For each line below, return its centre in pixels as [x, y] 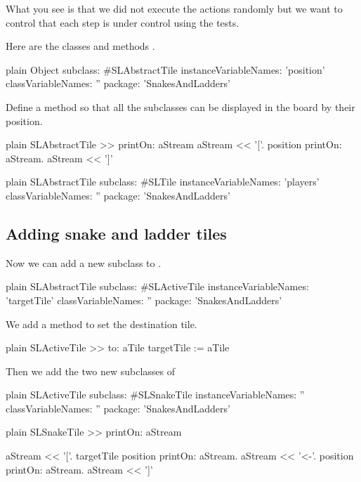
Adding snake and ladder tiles [116, 233]
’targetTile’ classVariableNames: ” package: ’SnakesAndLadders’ [144, 300]
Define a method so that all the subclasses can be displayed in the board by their [180, 106]
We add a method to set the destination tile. [101, 324]
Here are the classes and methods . [80, 46]
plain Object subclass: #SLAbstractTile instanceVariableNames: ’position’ [165, 69]
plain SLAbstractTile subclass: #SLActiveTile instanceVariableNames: [157, 286]
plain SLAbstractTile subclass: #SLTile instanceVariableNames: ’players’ [163, 182]
